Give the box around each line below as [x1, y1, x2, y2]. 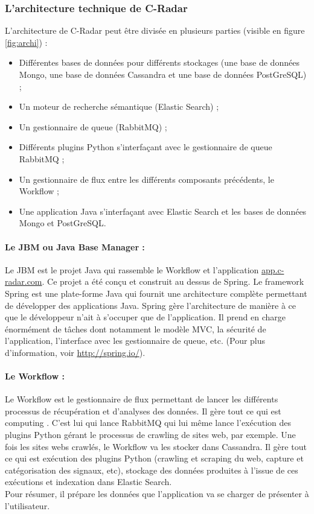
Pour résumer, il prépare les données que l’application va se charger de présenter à [5, 487, 309, 500]
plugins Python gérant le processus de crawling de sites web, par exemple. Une [5, 428, 296, 441]
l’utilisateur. [5, 499, 50, 512]
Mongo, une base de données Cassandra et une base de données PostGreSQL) [19, 68, 307, 80]
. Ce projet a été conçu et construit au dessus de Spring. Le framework [42, 275, 304, 288]
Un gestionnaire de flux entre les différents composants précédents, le [19, 173, 274, 185]
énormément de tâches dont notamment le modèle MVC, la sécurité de [5, 322, 266, 335]
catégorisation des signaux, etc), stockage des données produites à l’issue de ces [5, 463, 298, 476]
